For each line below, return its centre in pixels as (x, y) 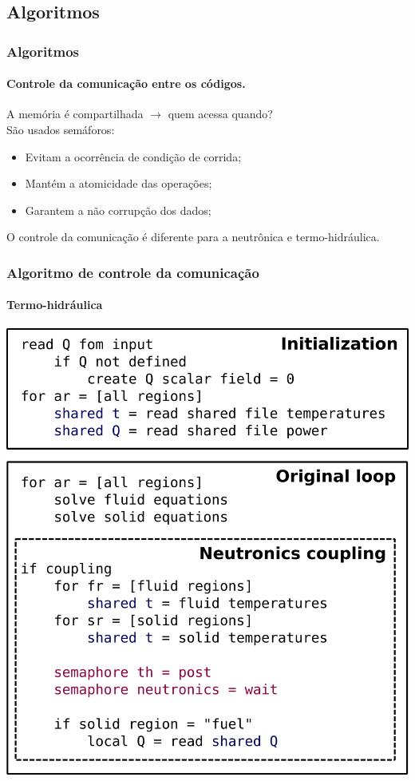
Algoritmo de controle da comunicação (133, 272)
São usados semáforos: (61, 130)
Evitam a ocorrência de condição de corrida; (133, 156)
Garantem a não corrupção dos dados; (118, 210)
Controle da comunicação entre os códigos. (126, 83)
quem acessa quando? (220, 114)
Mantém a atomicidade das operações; (119, 183)
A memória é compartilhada (75, 114)
